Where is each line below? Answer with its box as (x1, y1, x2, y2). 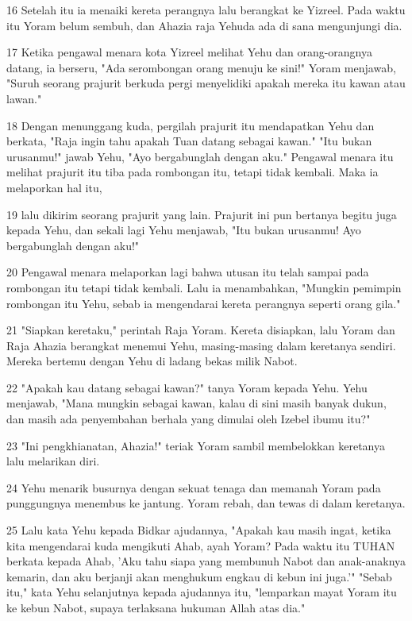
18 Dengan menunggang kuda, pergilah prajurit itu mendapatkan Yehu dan (6, 117, 375, 133)
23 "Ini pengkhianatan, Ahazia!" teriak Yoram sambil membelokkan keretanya (6, 437, 385, 453)
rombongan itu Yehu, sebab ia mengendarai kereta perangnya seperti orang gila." (6, 295, 401, 311)
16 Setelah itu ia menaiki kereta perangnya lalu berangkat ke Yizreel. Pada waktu (6, 2, 406, 17)
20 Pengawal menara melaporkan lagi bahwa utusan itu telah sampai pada (6, 264, 369, 280)
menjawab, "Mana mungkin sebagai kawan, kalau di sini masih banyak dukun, (6, 395, 387, 411)
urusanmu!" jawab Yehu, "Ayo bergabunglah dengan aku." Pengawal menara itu (6, 148, 394, 164)
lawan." (6, 90, 42, 106)
